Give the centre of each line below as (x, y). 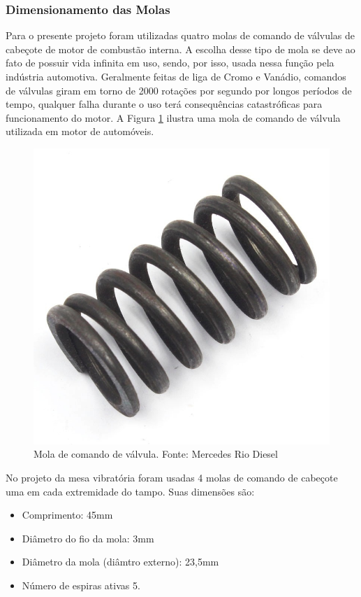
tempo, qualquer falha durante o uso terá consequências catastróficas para (164, 104)
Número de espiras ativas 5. (81, 585)
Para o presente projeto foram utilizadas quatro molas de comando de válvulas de (180, 35)
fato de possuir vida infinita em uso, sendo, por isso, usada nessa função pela (170, 63)
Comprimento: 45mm (67, 515)
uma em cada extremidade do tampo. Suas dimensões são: (130, 491)
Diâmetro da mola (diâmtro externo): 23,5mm (120, 562)
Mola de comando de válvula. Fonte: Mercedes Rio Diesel (156, 454)
